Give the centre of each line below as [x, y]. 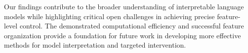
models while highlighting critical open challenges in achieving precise [109, 16]
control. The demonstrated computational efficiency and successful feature [132, 26]
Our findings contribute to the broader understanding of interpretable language [124, 6]
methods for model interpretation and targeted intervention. [95, 45]
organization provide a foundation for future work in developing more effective [123, 35]
